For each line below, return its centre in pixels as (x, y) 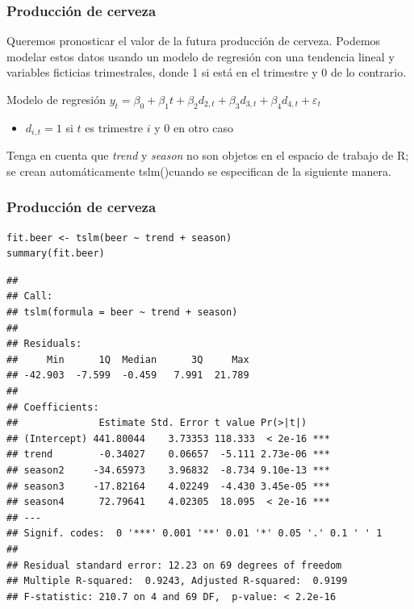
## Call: (30, 296)
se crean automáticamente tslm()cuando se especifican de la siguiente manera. (199, 171)
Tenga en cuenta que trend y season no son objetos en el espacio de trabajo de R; (208, 155)
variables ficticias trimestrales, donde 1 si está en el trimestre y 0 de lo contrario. (207, 72)
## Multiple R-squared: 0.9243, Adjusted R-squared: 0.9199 (177, 581)
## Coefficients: (53, 407)
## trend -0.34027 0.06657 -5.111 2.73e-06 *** (168, 455)
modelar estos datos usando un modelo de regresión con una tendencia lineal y (201, 56)
